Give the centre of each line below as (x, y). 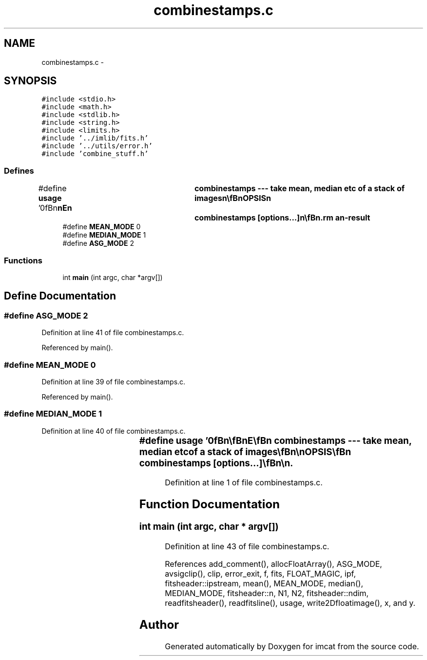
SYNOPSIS (30, 81)
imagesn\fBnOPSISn (233, 198)
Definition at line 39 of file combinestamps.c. (114, 381)
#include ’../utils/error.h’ (97, 146)
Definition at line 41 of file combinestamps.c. (113, 333)
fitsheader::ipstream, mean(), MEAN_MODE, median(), (264, 583)
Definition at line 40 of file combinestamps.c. (114, 431)
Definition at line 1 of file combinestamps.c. (244, 483)
